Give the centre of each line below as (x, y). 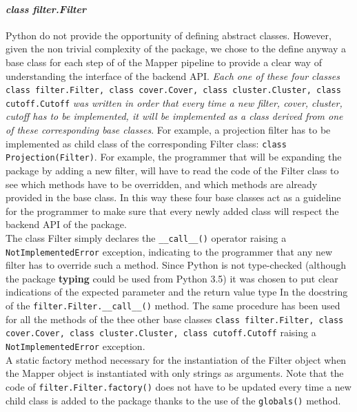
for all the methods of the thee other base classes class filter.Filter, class (175, 319)
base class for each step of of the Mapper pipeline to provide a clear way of (164, 62)
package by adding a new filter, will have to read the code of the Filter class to (172, 170)
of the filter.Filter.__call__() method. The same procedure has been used (173, 306)
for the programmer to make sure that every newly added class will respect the (172, 210)
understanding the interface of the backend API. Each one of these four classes (173, 75)
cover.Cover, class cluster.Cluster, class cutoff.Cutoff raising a (161, 332)
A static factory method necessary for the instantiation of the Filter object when (176, 359)
